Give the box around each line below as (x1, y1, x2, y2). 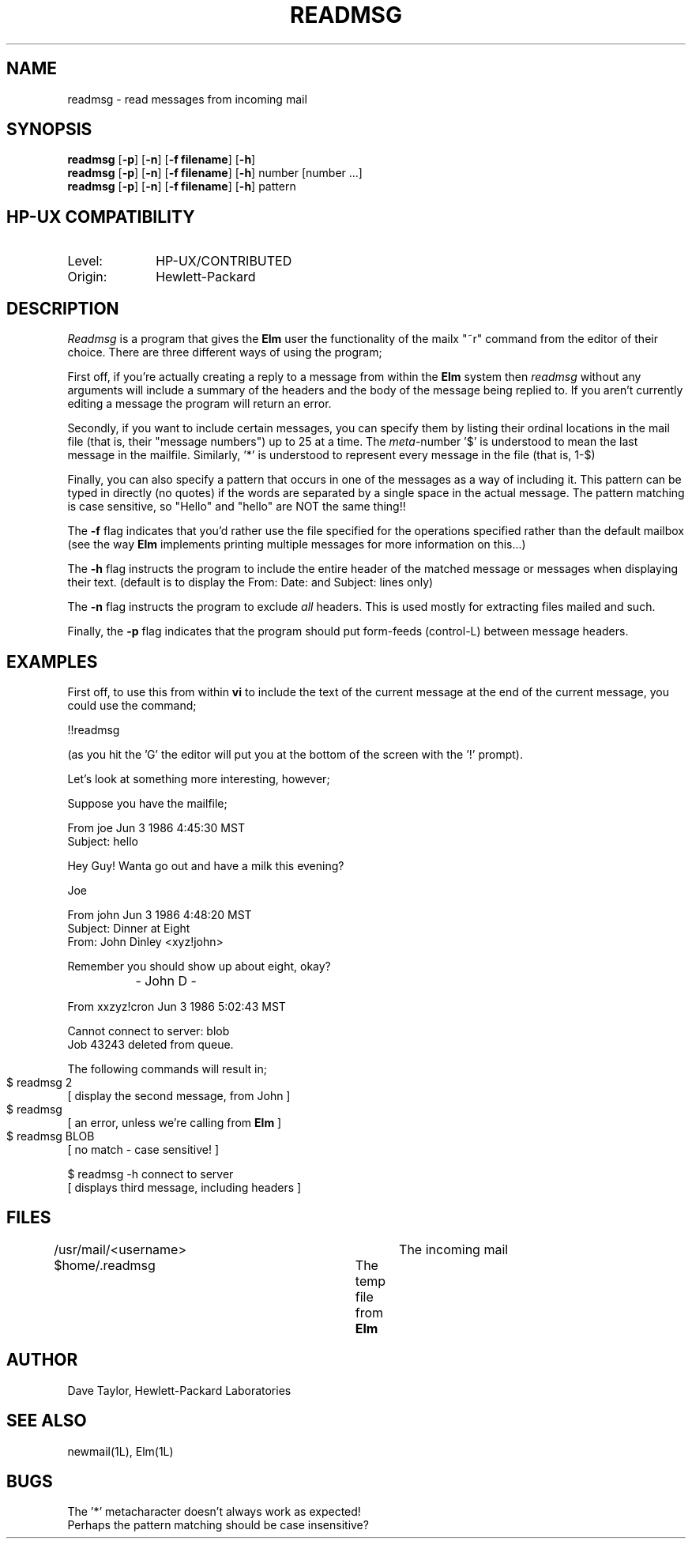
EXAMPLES (6, 651, 98, 672)
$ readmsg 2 (6, 1075, 73, 1089)
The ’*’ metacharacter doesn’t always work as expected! (67, 1505, 361, 1519)
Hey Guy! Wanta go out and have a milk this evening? (67, 858, 344, 872)
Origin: (67, 269, 107, 285)
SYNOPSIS (6, 119, 92, 140)
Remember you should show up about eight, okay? (67, 959, 331, 973)
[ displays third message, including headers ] (67, 1180, 302, 1194)
